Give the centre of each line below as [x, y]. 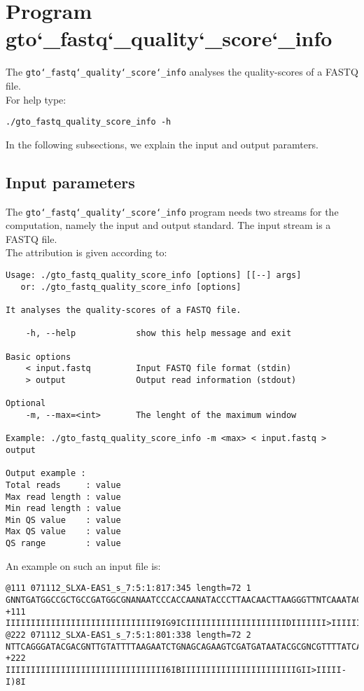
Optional [26, 404]
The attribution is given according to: [86, 252]
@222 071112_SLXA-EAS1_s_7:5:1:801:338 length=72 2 [128, 635]
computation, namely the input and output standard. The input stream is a [168, 225]
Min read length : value [63, 509]
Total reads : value [63, 485]
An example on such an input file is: [83, 565]
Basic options [38, 357]
